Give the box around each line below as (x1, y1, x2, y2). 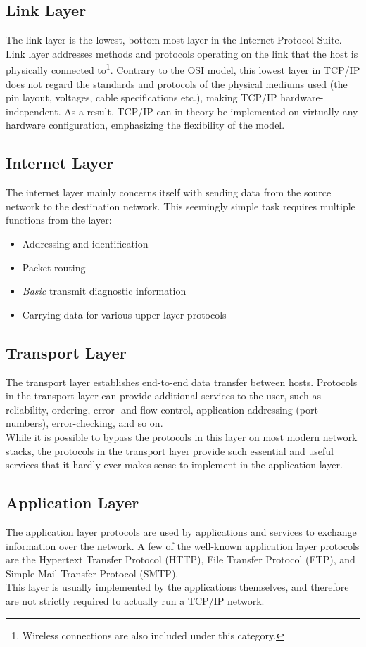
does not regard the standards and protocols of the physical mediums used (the (6, 76, 348, 91)
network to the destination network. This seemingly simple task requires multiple (6, 198, 355, 213)
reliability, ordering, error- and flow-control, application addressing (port (6, 402, 318, 416)
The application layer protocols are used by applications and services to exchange (6, 524, 357, 539)
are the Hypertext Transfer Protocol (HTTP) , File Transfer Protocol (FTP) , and (6, 552, 355, 567)
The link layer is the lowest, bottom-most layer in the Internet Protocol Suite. (6, 32, 342, 47)
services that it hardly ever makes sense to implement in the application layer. (6, 457, 343, 472)
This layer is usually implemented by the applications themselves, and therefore (6, 579, 349, 594)
